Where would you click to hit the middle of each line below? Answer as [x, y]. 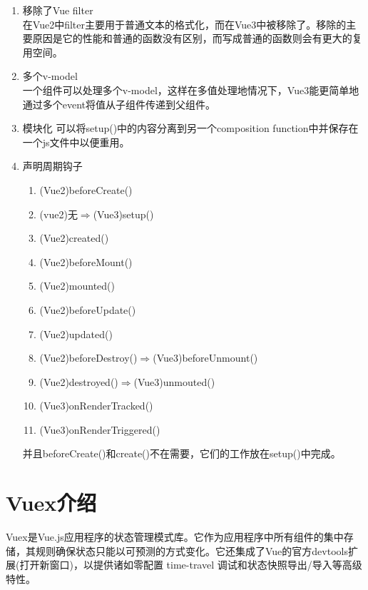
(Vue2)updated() [76, 334]
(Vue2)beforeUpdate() [88, 309]
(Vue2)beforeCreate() [86, 189]
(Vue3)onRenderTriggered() [100, 429]
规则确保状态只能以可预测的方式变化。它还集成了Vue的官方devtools [191, 550]
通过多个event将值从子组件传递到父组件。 [119, 104]
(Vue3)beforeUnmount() [205, 358]
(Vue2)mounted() [77, 286]
